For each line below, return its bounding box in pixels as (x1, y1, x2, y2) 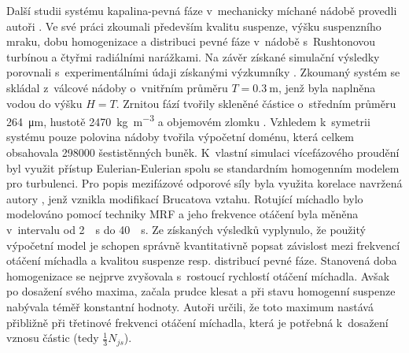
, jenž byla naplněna (278, 79, 376, 95)
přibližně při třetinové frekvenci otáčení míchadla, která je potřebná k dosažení (6, 314, 389, 330)
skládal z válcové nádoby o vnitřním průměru (6, 79, 228, 95)
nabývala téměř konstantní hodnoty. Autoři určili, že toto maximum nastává (6, 298, 374, 314)
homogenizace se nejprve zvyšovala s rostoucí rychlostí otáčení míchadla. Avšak (6, 267, 390, 284)
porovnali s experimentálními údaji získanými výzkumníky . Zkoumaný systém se (6, 64, 400, 80)
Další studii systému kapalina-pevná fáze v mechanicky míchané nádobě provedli (6, 2, 397, 18)
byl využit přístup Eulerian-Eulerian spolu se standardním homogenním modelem (6, 159, 400, 176)
